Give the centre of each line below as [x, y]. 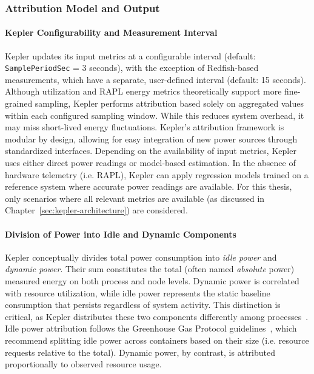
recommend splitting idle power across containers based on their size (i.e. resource [157, 340]
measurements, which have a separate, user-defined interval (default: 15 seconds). [155, 79]
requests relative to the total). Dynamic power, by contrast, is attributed [140, 352]
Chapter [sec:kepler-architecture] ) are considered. [96, 210]
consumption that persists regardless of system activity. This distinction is [143, 305]
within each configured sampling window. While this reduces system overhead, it [155, 115]
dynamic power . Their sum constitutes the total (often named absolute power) [150, 269]
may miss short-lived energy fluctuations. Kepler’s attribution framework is [145, 127]
